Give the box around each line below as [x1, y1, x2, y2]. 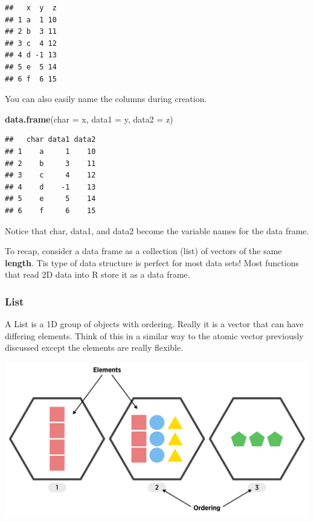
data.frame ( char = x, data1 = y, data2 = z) [5, 112, 173, 125]
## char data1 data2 [5, 135, 96, 144]
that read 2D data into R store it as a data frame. [5, 268, 190, 281]
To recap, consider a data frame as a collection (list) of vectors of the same [5, 245, 282, 257]
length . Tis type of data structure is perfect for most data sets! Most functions [5, 256, 299, 269]
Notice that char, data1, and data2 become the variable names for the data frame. [5, 224, 309, 237]
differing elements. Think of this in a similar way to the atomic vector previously [5, 329, 304, 342]
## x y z [5, 4, 57, 12]
